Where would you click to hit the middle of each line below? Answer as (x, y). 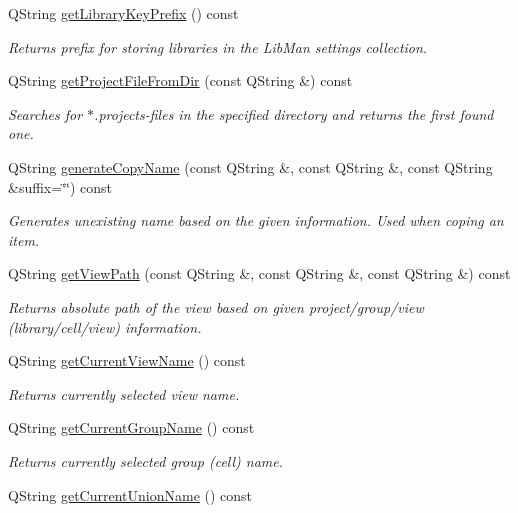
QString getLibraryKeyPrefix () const (123, 13)
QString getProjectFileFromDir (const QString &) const (180, 80)
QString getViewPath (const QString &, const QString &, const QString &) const (259, 273)
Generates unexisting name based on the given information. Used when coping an (256, 220)
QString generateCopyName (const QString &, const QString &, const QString (250, 166)
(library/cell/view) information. (105, 326)
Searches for (45, 113)
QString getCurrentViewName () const (127, 360)
